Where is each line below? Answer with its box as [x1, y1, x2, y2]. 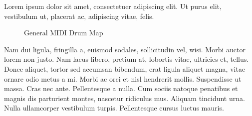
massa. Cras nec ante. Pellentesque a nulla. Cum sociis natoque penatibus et [4, 83, 238, 94]
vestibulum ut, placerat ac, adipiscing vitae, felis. [4, 10, 154, 21]
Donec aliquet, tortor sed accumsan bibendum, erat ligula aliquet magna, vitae [4, 63, 246, 74]
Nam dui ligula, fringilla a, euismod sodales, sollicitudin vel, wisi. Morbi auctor [4, 44, 246, 54]
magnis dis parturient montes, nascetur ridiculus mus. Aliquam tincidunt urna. [4, 93, 245, 103]
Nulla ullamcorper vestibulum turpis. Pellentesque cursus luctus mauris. [4, 103, 224, 113]
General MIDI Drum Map [24, 27, 103, 38]
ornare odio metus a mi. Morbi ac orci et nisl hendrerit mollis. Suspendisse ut [4, 73, 242, 84]
